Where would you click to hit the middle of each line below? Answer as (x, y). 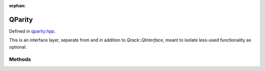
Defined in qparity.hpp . (32, 31)
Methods (20, 59)
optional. (18, 47)
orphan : (17, 6)
